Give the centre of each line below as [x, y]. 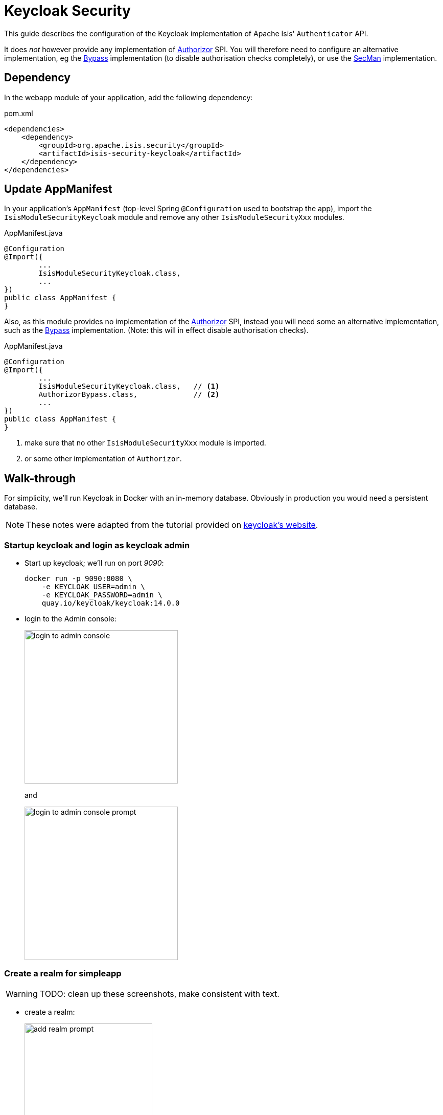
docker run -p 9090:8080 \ [78, 579]
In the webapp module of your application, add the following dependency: [129, 97]
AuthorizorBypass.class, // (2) [129, 395]
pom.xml [19, 113]
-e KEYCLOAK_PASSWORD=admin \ [102, 595]
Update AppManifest [58, 189]
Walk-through [40, 478]
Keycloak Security [67, 11]
